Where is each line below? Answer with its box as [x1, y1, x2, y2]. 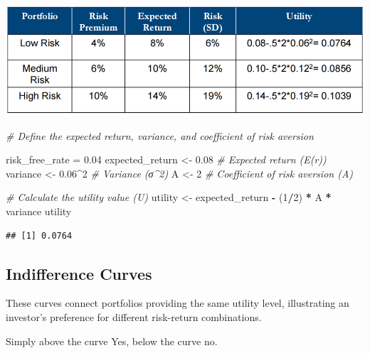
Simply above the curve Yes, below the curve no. [6, 333, 218, 348]
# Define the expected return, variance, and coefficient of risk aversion [6, 128, 314, 143]
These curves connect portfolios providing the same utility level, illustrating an [6, 295, 349, 310]
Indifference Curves [6, 262, 152, 284]
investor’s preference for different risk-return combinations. [6, 309, 262, 324]
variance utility [6, 203, 72, 218]
